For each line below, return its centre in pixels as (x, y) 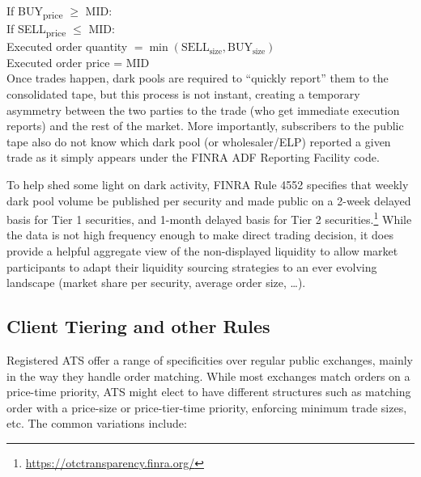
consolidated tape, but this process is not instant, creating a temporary (183, 94)
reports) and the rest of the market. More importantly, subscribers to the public (205, 126)
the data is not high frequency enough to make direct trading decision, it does (200, 235)
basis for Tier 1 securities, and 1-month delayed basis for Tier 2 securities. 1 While (209, 218)
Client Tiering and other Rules (138, 326)
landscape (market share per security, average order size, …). (156, 283)
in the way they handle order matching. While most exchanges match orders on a (208, 376)
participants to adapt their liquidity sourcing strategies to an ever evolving (192, 266)
